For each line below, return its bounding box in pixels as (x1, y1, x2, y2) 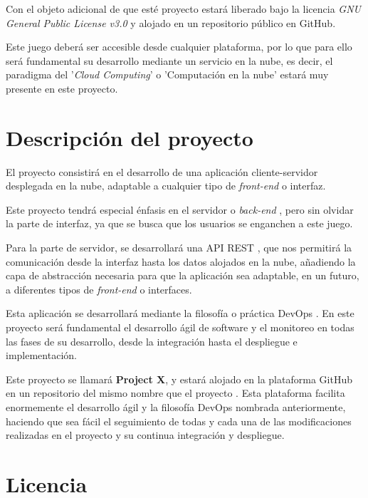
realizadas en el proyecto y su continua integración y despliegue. (6, 427, 285, 442)
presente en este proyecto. (6, 81, 118, 95)
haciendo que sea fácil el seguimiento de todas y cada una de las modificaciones (6, 413, 352, 428)
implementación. (6, 348, 77, 363)
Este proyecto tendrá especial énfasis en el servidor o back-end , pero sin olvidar (6, 202, 354, 217)
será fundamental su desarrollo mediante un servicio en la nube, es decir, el (6, 53, 333, 68)
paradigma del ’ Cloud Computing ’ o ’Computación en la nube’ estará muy (6, 67, 329, 82)
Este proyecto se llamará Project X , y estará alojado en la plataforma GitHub (6, 371, 352, 386)
